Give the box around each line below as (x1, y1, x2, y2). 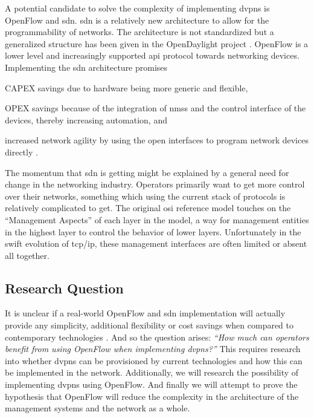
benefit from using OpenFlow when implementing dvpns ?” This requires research (5, 342, 301, 355)
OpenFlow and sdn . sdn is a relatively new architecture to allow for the (5, 13, 269, 26)
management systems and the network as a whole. (5, 402, 190, 414)
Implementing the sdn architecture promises (5, 60, 168, 73)
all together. (5, 249, 50, 261)
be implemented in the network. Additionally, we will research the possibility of (5, 366, 299, 379)
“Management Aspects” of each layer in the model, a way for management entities (5, 213, 309, 226)
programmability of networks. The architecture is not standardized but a (5, 25, 274, 38)
